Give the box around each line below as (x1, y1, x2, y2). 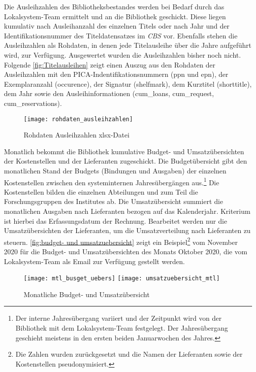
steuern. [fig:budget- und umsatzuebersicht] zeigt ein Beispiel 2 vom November (4, 235, 238, 247)
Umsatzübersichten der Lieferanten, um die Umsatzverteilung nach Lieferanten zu (4, 225, 251, 236)
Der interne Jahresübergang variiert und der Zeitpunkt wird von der (15, 313, 222, 323)
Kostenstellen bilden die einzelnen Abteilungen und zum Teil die (4, 186, 198, 197)
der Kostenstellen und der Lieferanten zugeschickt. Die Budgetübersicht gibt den (4, 156, 247, 166)
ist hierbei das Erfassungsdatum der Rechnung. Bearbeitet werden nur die (4, 215, 227, 226)
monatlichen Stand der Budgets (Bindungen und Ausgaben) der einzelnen (4, 165, 226, 175)
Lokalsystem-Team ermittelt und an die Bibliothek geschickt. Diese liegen (4, 11, 226, 21)
